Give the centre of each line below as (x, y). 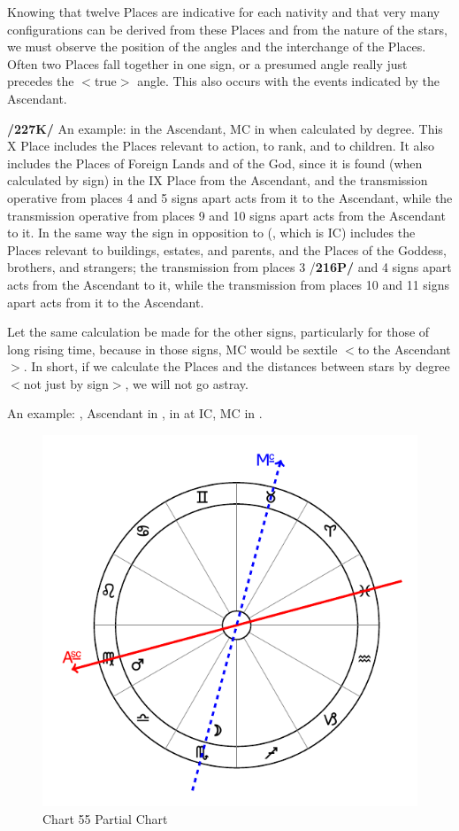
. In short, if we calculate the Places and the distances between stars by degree (237, 366)
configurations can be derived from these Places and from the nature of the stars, (227, 29)
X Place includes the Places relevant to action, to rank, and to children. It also (221, 146)
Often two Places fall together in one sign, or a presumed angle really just (207, 63)
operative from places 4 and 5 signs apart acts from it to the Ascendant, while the (230, 197)
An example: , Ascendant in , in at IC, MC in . (135, 413)
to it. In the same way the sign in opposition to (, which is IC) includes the (211, 233)
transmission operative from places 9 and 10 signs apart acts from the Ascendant (226, 215)
